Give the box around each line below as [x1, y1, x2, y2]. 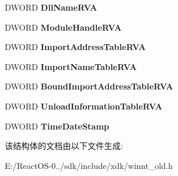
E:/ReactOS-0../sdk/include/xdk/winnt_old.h [5, 159, 173, 171]
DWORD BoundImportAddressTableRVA [5, 80, 173, 92]
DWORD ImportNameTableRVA [5, 60, 137, 72]
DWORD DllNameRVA [5, 1, 98, 13]
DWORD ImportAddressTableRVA [5, 41, 146, 53]
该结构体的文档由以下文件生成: [5, 140, 123, 152]
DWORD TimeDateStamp [5, 119, 109, 132]
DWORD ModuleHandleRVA [5, 21, 122, 33]
